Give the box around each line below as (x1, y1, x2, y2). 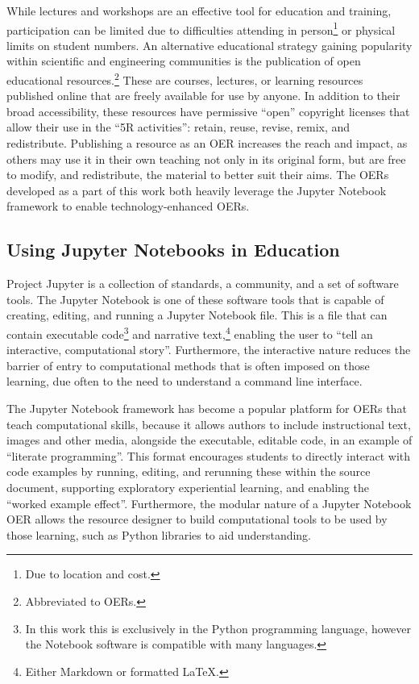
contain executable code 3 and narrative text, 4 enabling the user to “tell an (6, 323, 373, 342)
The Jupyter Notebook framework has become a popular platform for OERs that (6, 400, 407, 417)
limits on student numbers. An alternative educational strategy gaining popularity (6, 36, 413, 53)
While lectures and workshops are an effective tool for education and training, (6, 2, 392, 19)
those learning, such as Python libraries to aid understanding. (6, 526, 312, 543)
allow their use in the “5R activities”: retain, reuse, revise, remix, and (6, 119, 351, 136)
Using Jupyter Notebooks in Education (6, 237, 340, 262)
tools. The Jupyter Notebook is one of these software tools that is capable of (6, 290, 384, 307)
